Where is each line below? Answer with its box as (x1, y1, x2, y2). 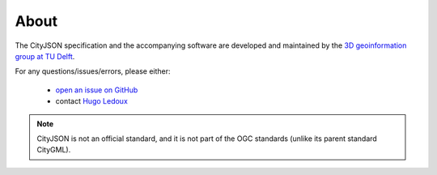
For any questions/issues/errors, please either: (15, 66, 171, 76)
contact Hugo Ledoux (55, 96, 129, 106)
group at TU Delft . (15, 51, 75, 61)
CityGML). (36, 145, 71, 155)
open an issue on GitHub (55, 85, 138, 95)
